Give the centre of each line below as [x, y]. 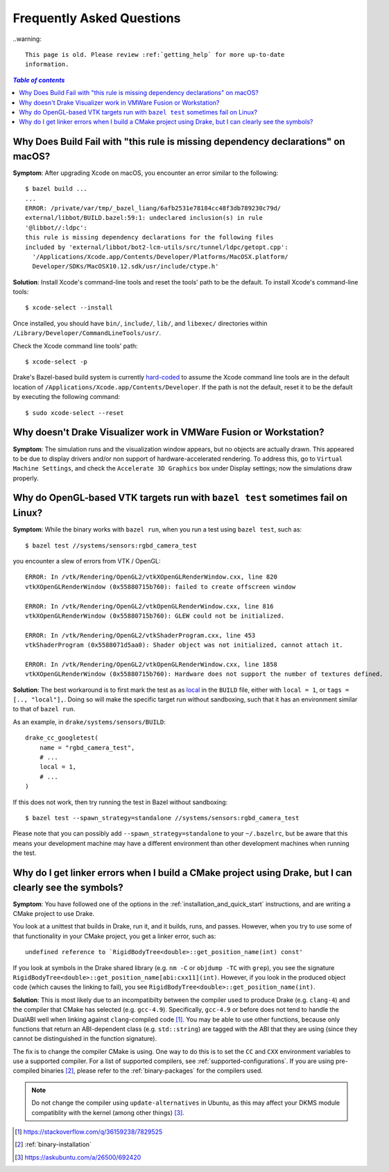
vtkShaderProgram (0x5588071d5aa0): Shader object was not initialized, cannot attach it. [184, 645]
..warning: [27, 39]
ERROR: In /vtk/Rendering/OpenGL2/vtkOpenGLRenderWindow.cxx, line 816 [149, 606]
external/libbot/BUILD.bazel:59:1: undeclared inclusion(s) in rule [144, 218]
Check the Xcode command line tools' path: [75, 346]
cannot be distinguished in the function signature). [85, 1039]
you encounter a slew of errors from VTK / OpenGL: [87, 561]
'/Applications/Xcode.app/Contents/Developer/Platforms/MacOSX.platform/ [160, 256]
